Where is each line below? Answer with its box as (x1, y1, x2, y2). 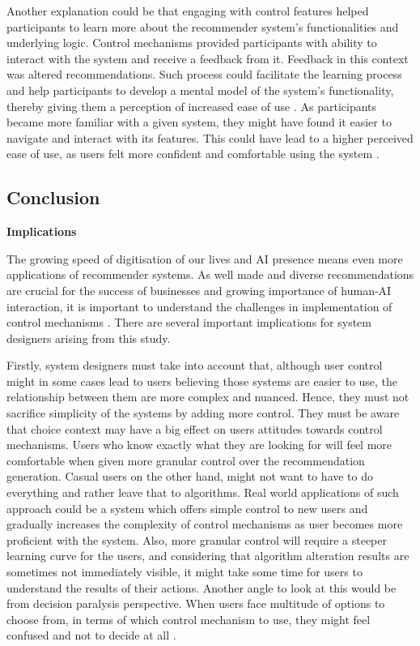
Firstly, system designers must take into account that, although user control (6, 357, 383, 374)
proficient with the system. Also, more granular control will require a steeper (6, 531, 387, 548)
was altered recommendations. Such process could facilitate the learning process (6, 66, 402, 83)
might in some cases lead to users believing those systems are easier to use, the (6, 372, 398, 389)
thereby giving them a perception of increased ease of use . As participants (6, 97, 377, 114)
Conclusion (6, 185, 100, 210)
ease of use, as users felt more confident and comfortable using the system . (6, 145, 380, 162)
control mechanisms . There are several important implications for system (6, 314, 371, 331)
